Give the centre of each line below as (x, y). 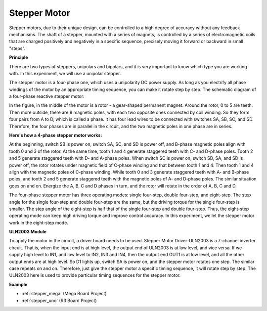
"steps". (17, 48)
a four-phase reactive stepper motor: (47, 96)
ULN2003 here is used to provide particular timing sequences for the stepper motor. (95, 275)
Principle (19, 57)
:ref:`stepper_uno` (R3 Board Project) (59, 300)
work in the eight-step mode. (39, 222)
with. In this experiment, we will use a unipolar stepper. (65, 73)
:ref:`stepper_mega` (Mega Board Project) (64, 294)
